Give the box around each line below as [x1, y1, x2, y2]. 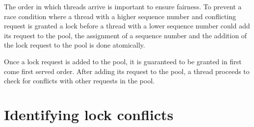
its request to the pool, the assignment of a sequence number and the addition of [4, 30, 247, 40]
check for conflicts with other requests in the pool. [4, 76, 155, 86]
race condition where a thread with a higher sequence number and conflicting [4, 11, 236, 21]
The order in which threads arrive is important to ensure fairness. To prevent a [4, 1, 242, 11]
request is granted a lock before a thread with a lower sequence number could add [4, 21, 250, 31]
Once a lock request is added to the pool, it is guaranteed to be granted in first [4, 56, 242, 66]
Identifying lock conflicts [4, 104, 174, 124]
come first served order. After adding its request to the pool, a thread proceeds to [4, 66, 250, 76]
